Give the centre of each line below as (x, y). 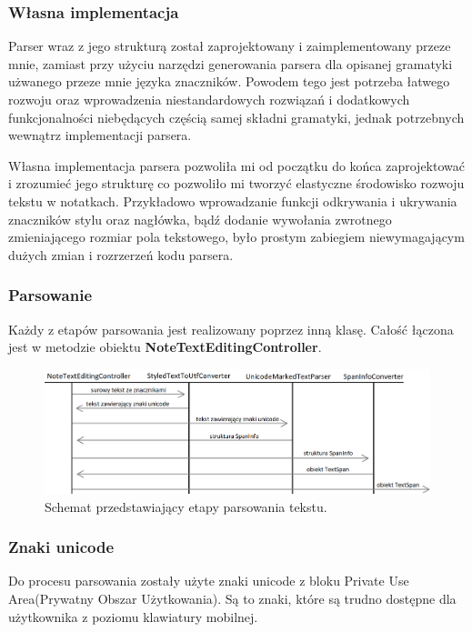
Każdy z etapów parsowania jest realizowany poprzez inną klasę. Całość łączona (231, 329)
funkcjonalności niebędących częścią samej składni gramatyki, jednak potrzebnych (236, 117)
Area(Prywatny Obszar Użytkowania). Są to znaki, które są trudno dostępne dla (232, 598)
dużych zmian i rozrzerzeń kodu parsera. (121, 254)
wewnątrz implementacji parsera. (100, 135)
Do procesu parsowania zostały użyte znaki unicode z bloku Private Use (209, 581)
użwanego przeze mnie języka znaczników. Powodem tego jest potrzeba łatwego (229, 81)
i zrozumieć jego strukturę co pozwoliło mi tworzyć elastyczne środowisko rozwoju (236, 183)
